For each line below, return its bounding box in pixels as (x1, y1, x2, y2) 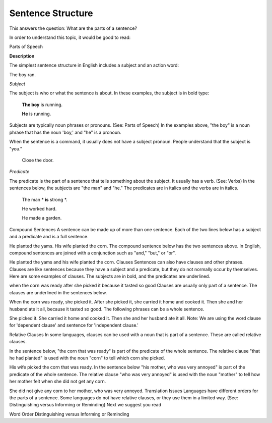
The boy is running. (22, 101, 63, 108)
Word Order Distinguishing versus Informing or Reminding (9, 411, 129, 417)
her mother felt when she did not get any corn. (9, 379, 106, 385)
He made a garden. (22, 215, 62, 221)
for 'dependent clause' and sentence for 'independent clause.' (9, 322, 139, 328)
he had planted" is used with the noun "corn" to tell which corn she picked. (9, 355, 165, 361)
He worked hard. (22, 205, 57, 211)
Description (9, 53, 35, 59)
